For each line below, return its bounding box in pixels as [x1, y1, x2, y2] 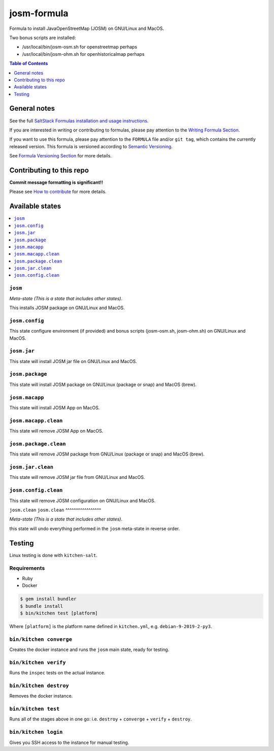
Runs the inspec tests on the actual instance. [9, 670, 106, 676]
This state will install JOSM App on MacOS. [9, 404, 100, 411]
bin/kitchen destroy [9, 682, 70, 689]
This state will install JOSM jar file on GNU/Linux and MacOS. [9, 358, 137, 364]
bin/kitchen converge [9, 636, 72, 642]
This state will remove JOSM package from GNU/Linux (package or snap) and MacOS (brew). [9, 451, 205, 457]
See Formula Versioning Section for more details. [9, 153, 112, 159]
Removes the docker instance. [9, 693, 73, 699]
